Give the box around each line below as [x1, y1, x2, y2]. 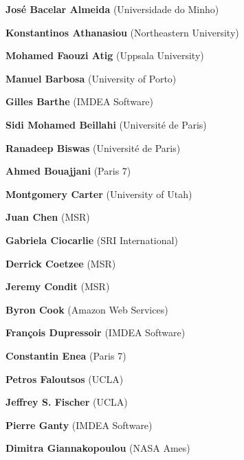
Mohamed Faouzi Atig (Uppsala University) [5, 48, 204, 63]
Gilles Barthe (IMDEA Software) [5, 94, 154, 109]
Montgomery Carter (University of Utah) [5, 186, 192, 201]
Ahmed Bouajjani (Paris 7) [5, 164, 131, 178]
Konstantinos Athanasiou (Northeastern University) [5, 25, 239, 39]
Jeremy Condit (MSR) [5, 279, 110, 294]
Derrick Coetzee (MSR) [5, 256, 116, 270]
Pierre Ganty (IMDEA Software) [5, 417, 153, 432]
